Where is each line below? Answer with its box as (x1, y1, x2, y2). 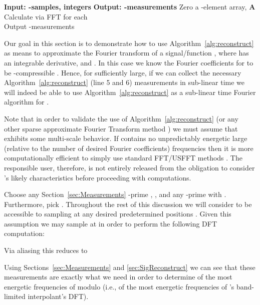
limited (4, 291, 26, 301)
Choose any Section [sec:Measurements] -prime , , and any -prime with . (4, 189, 226, 199)
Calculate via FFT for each (4, 11, 88, 21)
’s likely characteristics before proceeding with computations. (4, 172, 191, 182)
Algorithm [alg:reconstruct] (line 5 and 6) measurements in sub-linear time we (4, 77, 245, 87)
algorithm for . (4, 96, 49, 107)
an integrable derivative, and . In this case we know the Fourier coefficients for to (4, 57, 253, 67)
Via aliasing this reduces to (4, 245, 88, 255)
